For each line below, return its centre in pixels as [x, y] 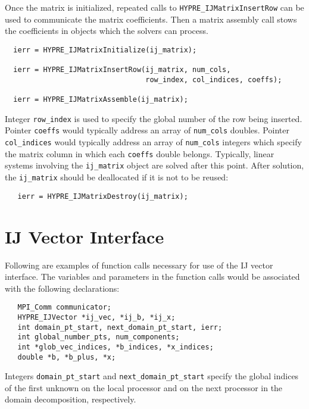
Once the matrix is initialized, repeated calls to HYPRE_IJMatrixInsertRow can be [154, 7]
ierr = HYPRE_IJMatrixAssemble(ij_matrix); [101, 100]
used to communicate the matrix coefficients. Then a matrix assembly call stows [151, 19]
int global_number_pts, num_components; [99, 337]
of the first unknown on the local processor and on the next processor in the [144, 387]
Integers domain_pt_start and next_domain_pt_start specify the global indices [152, 376]
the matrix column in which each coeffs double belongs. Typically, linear [140, 153]
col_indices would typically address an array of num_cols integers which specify [153, 142]
